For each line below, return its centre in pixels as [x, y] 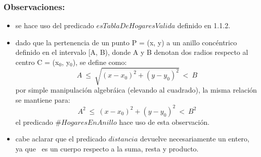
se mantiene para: [43, 99]
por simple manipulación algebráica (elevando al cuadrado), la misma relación [136, 90]
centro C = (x [37, 62]
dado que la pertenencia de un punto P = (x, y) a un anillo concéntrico [126, 42]
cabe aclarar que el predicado [61, 139]
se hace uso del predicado [55, 25]
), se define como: [100, 62]
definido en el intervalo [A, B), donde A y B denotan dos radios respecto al [132, 52]
